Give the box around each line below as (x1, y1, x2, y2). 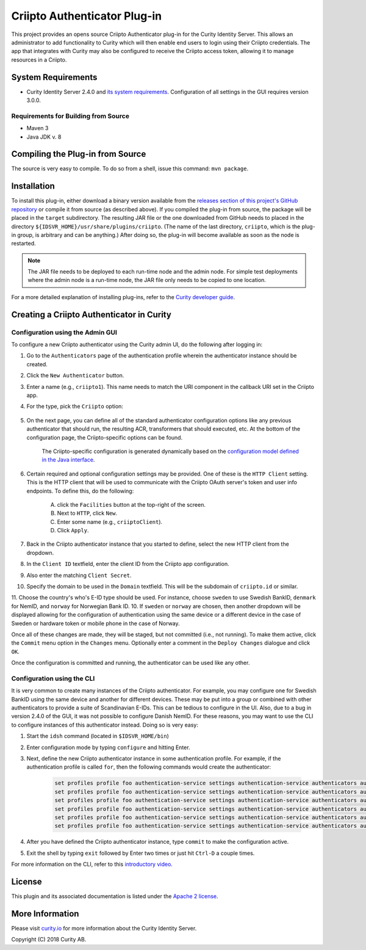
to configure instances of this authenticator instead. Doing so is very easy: (11, 721, 198, 728)
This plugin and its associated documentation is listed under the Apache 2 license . (11, 893, 219, 900)
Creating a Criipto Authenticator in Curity (11, 309, 172, 320)
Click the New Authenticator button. (26, 372, 124, 379)
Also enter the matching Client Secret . (26, 571, 132, 579)
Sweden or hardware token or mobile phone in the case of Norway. (11, 620, 180, 627)
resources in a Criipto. (11, 56, 67, 63)
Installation (11, 181, 55, 192)
